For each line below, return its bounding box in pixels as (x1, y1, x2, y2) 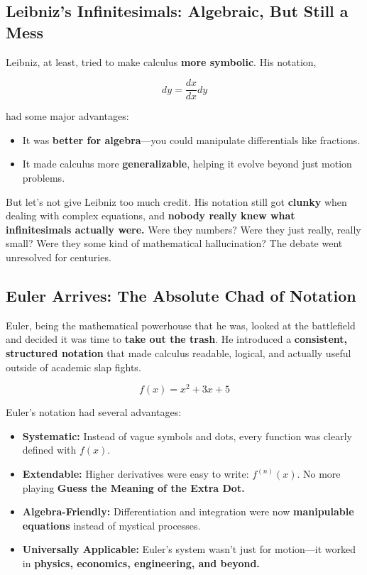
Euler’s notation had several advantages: (6, 405, 182, 420)
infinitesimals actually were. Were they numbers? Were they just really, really (6, 221, 361, 236)
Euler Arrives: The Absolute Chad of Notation (6, 284, 356, 306)
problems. (22, 170, 65, 185)
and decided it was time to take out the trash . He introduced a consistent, (6, 332, 347, 346)
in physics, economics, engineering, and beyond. (22, 556, 260, 570)
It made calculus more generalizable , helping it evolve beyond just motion (22, 156, 352, 171)
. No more (297, 466, 341, 481)
